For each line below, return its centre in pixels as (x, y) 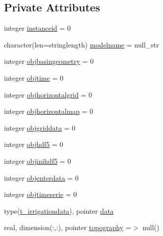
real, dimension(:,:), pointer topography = (68, 227)
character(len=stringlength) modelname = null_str (81, 44)
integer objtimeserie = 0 (41, 194)
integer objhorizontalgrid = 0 (48, 94)
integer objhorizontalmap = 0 (49, 111)
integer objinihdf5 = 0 (38, 161)
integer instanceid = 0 (38, 28)
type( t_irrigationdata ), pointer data (59, 211)
